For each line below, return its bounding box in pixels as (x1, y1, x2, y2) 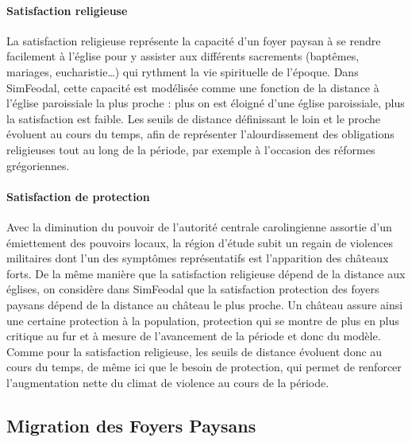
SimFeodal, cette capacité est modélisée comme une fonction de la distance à (6, 79, 379, 95)
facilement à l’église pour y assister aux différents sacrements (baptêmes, (6, 48, 360, 64)
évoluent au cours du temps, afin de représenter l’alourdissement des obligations (6, 126, 395, 142)
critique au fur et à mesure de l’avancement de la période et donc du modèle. (6, 328, 381, 344)
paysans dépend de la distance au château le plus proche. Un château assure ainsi (6, 296, 403, 312)
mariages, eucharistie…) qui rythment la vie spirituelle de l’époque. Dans (6, 63, 359, 79)
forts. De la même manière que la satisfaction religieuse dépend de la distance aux (6, 265, 406, 281)
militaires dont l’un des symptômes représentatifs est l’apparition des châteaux (6, 250, 389, 266)
